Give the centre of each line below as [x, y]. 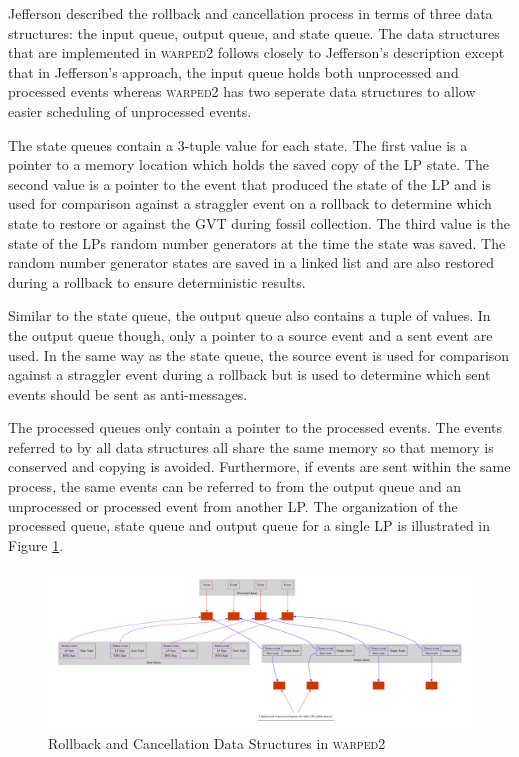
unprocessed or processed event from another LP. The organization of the [233, 505]
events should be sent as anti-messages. [128, 393]
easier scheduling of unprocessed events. [130, 110]
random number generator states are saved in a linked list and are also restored [251, 262]
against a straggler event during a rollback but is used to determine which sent [249, 374]
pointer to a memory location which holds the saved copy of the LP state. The [248, 164]
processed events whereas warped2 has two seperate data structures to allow [242, 91]
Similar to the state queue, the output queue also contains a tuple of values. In [249, 315]
